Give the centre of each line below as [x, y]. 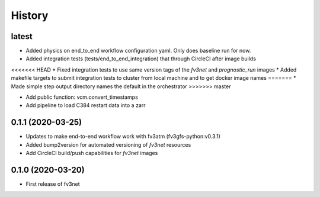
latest [22, 36]
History [30, 15]
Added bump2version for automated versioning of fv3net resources [108, 144]
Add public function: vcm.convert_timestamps [82, 97]
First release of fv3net [53, 184]
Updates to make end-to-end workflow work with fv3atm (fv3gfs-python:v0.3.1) [123, 137]
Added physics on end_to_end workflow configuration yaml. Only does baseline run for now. [138, 51]
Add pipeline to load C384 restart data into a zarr [86, 105]
